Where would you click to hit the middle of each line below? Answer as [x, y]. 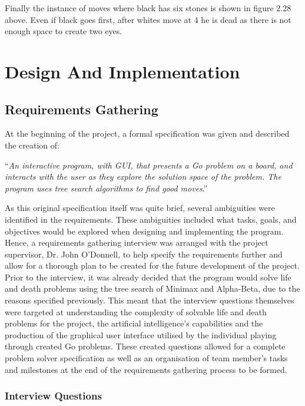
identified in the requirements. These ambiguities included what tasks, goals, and [151, 219]
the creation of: [32, 145]
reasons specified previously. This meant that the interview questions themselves [150, 300]
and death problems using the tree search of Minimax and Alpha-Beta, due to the [152, 288]
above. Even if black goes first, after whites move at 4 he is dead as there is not [148, 19]
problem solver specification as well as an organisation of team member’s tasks [146, 358]
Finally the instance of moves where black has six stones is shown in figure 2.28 [148, 8]
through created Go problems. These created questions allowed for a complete [145, 346]
